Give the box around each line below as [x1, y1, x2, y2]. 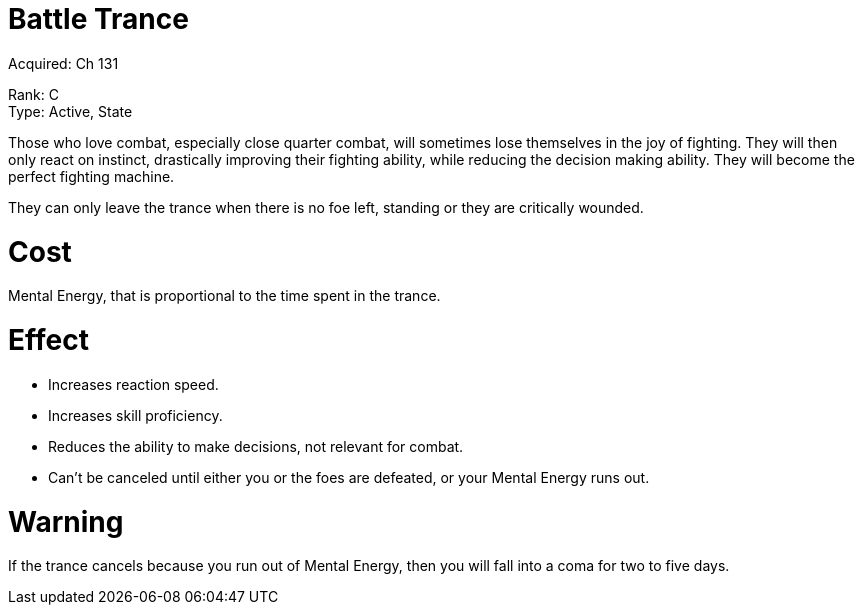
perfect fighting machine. [8, 167, 175, 185]
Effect [8, 323, 89, 357]
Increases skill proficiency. [48, 406, 223, 424]
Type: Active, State [8, 102, 133, 120]
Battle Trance [8, 2, 189, 36]
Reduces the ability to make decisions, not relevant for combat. [48, 437, 464, 455]
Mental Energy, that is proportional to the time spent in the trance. [8, 287, 441, 305]
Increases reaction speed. [48, 375, 219, 393]
